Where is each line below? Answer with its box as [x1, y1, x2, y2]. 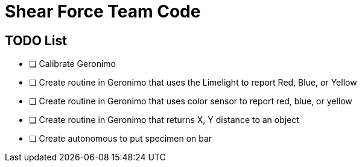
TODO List [5, 33, 67, 48]
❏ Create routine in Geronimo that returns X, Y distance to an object [29, 115, 299, 125]
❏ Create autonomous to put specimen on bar [29, 133, 212, 144]
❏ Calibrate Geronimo [29, 58, 116, 69]
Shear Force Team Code [5, 1, 201, 22]
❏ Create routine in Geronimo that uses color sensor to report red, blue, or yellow [29, 96, 352, 107]
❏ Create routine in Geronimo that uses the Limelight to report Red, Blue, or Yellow [29, 77, 357, 88]
